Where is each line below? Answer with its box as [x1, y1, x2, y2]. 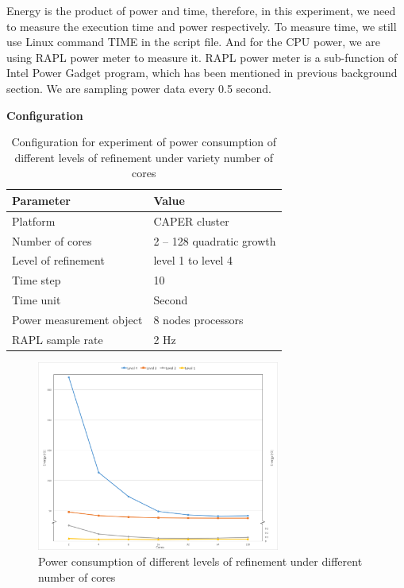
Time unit [12, 292, 61, 308]
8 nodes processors [153, 311, 244, 327]
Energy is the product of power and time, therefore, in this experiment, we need [6, 2, 396, 18]
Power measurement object [12, 311, 143, 327]
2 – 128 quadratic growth [153, 232, 276, 249]
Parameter [12, 191, 71, 208]
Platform [12, 212, 56, 229]
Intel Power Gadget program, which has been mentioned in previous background [6, 64, 398, 81]
